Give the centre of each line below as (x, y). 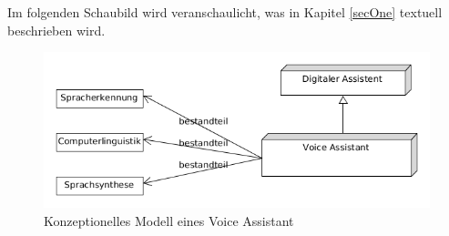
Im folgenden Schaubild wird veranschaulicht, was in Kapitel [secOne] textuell (225, 12)
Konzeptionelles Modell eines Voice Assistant (169, 220)
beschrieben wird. (56, 30)
